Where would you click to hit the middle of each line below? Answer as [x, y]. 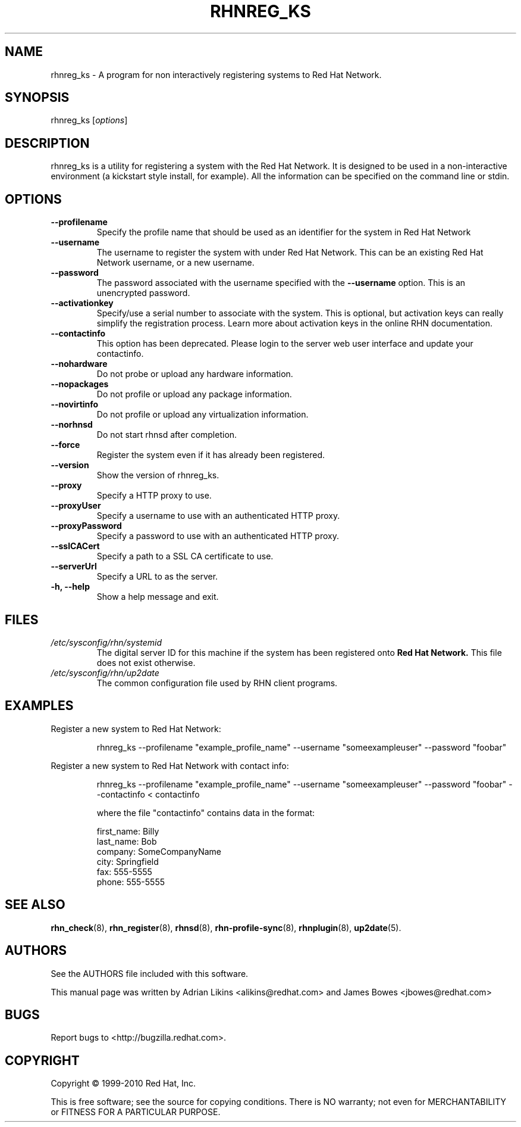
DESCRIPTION [47, 143]
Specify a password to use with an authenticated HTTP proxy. [218, 536]
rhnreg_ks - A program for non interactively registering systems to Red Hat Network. [216, 74]
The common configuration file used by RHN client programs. [217, 683]
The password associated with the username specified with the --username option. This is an [281, 283]
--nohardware [79, 364]
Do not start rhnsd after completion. [167, 435]
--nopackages [80, 384]
